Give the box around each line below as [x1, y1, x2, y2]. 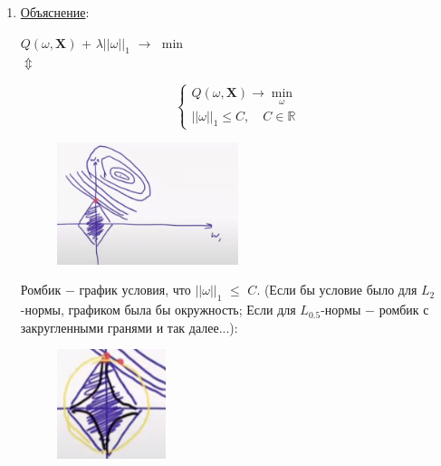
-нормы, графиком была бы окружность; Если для [20, 300, 296, 319]
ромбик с [379, 300, 429, 319]
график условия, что [79, 280, 191, 299]
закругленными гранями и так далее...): [20, 317, 238, 336]
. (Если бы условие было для [256, 280, 417, 299]
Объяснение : [20, 3, 90, 21]
